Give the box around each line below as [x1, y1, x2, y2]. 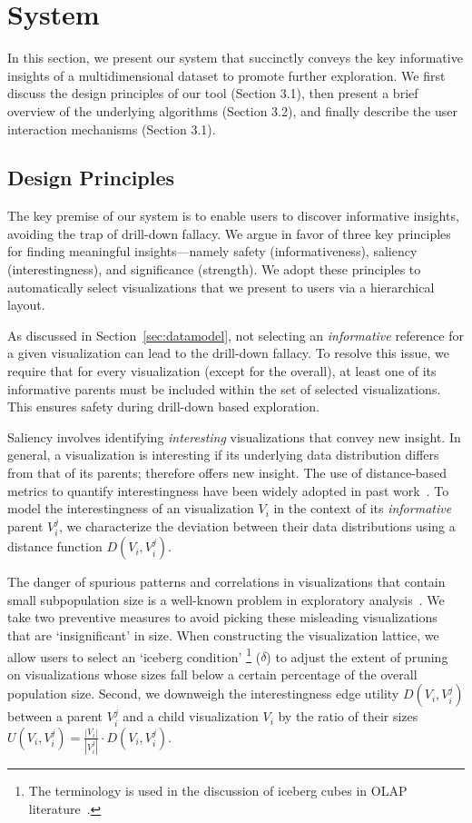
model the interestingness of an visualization [7, 499, 254, 518]
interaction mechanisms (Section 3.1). [7, 119, 216, 138]
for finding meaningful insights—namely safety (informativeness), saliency [7, 242, 418, 261]
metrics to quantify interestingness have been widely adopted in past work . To [7, 481, 449, 500]
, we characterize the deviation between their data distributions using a [59, 516, 456, 535]
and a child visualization [123, 707, 259, 726]
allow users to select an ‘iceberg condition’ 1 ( [7, 644, 261, 666]
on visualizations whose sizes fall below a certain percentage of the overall [7, 664, 418, 683]
